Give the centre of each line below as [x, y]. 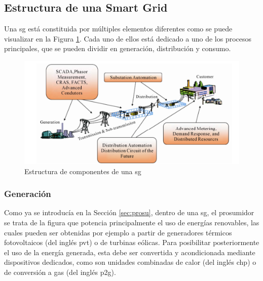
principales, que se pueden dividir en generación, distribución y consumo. [118, 48]
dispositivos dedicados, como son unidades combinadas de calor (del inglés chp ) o [130, 262]
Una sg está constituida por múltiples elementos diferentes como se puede [118, 29]
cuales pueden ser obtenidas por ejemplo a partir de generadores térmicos [118, 232]
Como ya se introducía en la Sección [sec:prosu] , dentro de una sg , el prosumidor [129, 212]
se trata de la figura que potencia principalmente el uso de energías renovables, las [132, 222]
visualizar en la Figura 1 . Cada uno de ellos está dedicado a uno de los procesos [128, 38]
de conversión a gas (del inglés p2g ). [60, 272]
